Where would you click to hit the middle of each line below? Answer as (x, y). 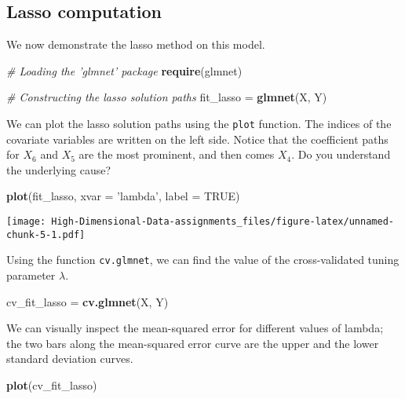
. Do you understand (341, 154)
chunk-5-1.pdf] (46, 234)
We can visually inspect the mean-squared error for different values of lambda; (195, 328)
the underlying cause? (59, 169)
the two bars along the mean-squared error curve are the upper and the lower (193, 343)
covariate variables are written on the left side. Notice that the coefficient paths (197, 139)
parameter (31, 275)
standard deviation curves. (70, 359)
